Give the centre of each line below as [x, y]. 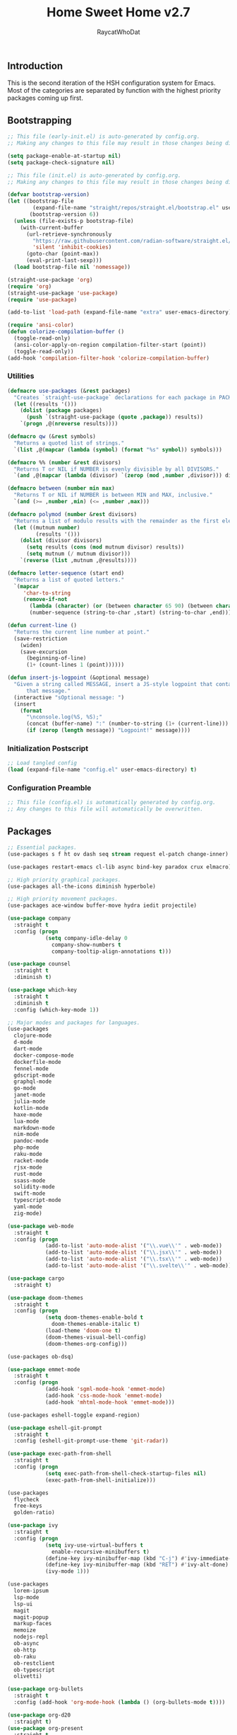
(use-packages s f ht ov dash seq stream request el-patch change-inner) [118, 854]
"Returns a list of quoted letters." [69, 580]
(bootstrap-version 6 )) [64, 214]
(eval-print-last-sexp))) [64, 260]
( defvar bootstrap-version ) [49, 195]
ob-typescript [34, 1670]
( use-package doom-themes [45, 1298]
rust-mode [28, 1174]
